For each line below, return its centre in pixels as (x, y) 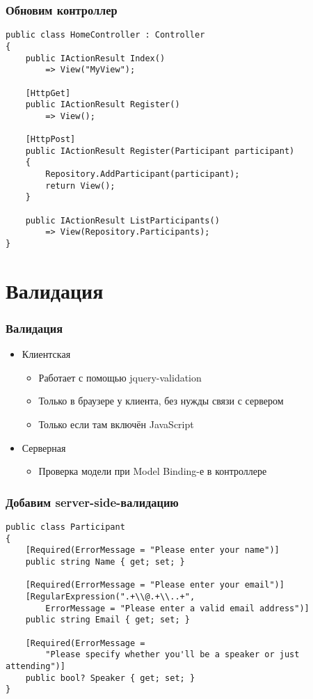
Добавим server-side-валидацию (92, 502)
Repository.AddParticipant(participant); (143, 174)
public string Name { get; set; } (105, 562)
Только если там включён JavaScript (116, 424)
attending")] (35, 666)
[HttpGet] (48, 93)
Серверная (44, 447)
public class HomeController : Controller (105, 35)
